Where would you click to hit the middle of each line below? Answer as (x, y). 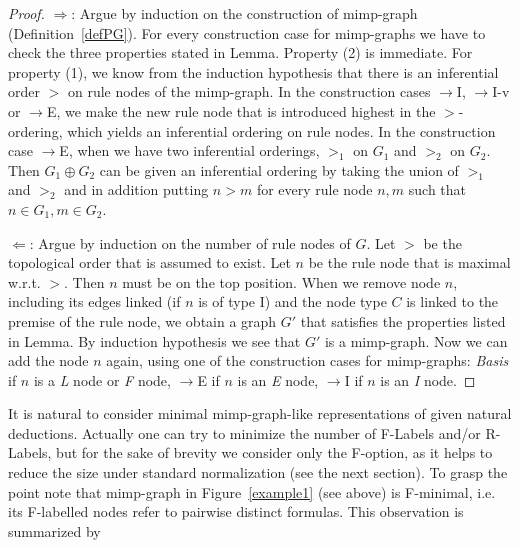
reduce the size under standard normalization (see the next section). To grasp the (258, 472)
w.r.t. (24, 281)
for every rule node (314, 189)
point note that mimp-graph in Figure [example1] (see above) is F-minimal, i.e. (252, 491)
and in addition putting (136, 189)
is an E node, (278, 379)
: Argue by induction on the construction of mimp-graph (244, 13)
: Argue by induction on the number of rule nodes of (190, 242)
